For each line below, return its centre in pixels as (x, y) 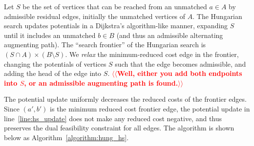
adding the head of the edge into (53, 73)
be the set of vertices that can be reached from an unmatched (115, 6)
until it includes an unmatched (50, 35)
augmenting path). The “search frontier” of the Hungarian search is (105, 45)
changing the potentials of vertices (55, 64)
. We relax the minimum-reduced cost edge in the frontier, (152, 54)
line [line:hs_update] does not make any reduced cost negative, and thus (113, 118)
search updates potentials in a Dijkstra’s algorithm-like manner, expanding (116, 26)
